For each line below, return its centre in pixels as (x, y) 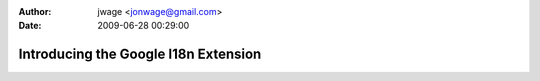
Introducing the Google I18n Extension (140, 54)
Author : (35, 11)
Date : (30, 26)
